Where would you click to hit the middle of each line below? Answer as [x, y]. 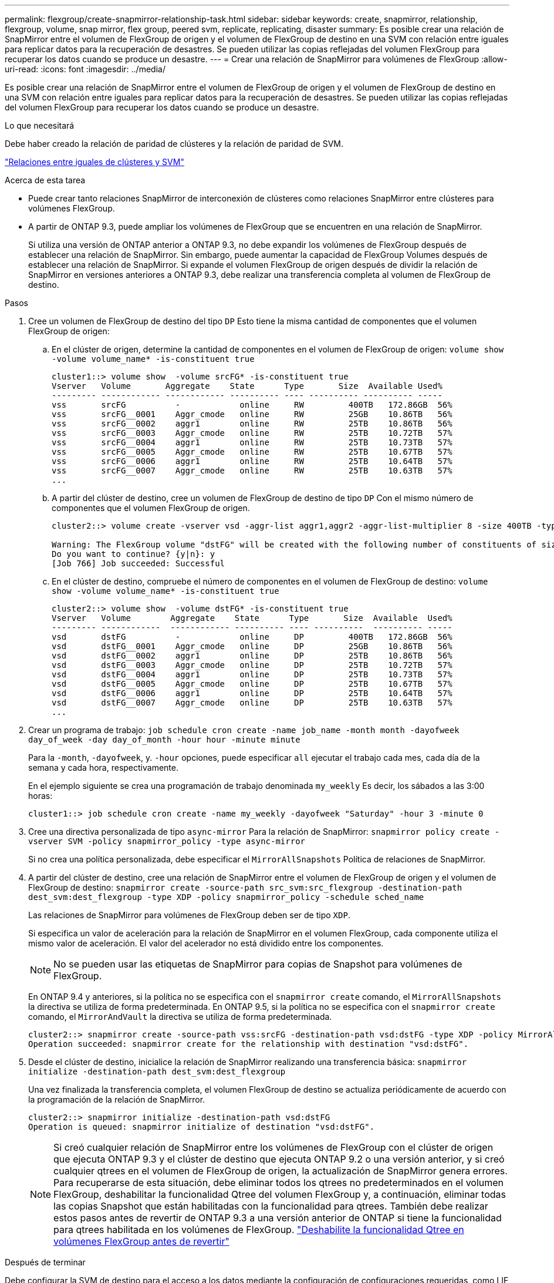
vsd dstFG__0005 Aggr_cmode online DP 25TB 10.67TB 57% [252, 684]
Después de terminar [45, 1262]
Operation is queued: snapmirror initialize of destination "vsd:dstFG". [202, 1127]
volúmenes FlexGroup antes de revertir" [141, 1241]
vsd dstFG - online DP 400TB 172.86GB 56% [252, 637]
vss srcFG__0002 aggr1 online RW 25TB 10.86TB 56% [252, 424]
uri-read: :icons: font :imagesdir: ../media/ [85, 69]
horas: [40, 796]
